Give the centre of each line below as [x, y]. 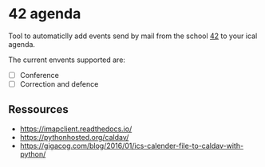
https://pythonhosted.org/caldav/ [74, 137]
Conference [40, 75]
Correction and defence [59, 84]
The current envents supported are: [67, 60]
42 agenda [45, 14]
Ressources [39, 109]
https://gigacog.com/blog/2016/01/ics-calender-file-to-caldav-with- [132, 146]
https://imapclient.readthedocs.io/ [76, 129]
